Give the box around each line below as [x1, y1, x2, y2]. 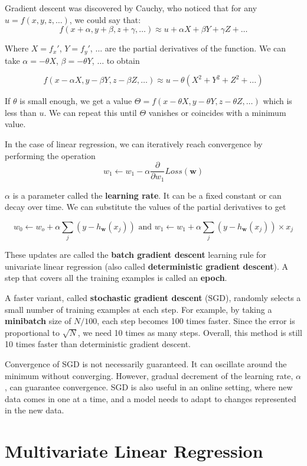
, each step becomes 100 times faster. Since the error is [97, 315, 295, 327]
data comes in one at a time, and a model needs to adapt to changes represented [5, 392, 296, 404]
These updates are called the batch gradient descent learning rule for [5, 248, 266, 261]
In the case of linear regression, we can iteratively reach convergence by [5, 138, 263, 150]
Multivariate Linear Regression [5, 439, 263, 463]
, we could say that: [69, 13, 141, 25]
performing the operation [5, 149, 96, 161]
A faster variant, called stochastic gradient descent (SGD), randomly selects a [5, 292, 301, 304]
